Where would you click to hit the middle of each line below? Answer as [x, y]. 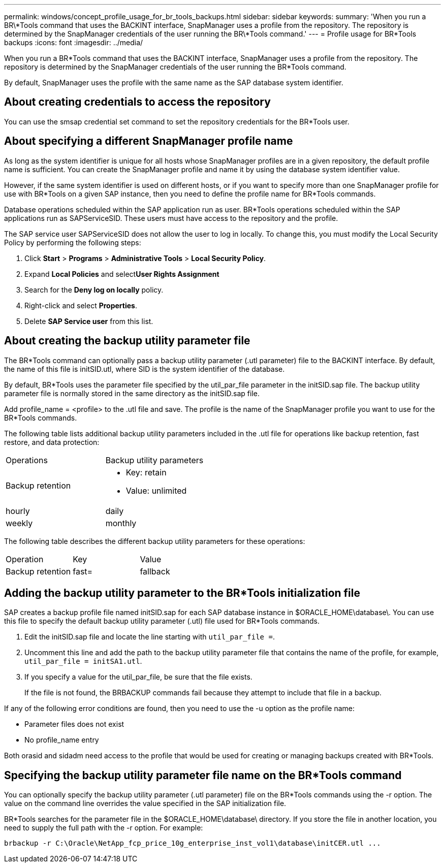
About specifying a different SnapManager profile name [149, 141]
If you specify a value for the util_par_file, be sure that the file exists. [138, 677]
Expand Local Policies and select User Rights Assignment [122, 274]
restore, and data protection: [52, 442]
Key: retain [146, 472]
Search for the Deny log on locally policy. [94, 290]
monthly [121, 523]
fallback [155, 571]
